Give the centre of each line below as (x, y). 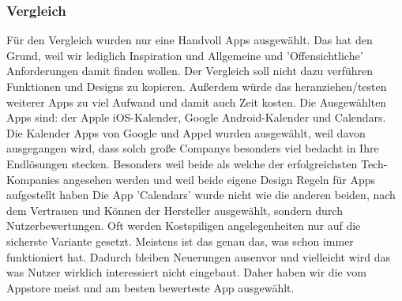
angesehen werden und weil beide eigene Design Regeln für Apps (220, 179)
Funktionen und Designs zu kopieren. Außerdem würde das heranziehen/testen (197, 86)
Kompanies (33, 179)
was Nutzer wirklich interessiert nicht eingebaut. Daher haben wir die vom (187, 272)
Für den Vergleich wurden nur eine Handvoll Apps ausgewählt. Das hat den (190, 40)
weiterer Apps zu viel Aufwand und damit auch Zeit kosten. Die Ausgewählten (197, 102)
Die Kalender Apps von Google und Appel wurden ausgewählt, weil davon (186, 132)
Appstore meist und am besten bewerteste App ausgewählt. (150, 287)
